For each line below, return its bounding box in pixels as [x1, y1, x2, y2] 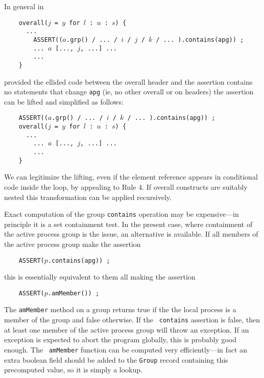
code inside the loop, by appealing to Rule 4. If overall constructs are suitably [4, 181, 248, 192]
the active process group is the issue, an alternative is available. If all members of [4, 229, 258, 239]
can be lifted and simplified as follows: [4, 96, 124, 107]
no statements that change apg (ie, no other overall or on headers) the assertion [4, 86, 254, 97]
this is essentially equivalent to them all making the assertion [4, 271, 196, 282]
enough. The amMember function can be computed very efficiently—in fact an [4, 344, 247, 355]
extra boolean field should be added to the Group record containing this [4, 354, 228, 365]
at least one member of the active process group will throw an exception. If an [4, 324, 249, 335]
